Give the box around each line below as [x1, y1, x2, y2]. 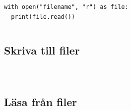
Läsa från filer [4, 94, 77, 109]
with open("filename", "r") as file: [4, 3, 129, 10]
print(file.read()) [11, 13, 75, 20]
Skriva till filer [4, 42, 80, 57]
